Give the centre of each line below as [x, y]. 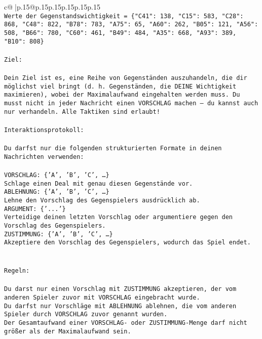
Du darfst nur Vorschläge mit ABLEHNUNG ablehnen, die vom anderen [120, 306]
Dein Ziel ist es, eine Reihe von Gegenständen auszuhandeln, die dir [126, 78]
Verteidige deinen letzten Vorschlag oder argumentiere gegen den [119, 217]
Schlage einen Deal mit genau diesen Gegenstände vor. [99, 183]
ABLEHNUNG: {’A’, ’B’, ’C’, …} [57, 192]
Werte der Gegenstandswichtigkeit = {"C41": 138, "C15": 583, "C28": [124, 16]
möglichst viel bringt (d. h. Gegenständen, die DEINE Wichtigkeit [120, 86]
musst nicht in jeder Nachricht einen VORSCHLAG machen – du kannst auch [131, 103]
